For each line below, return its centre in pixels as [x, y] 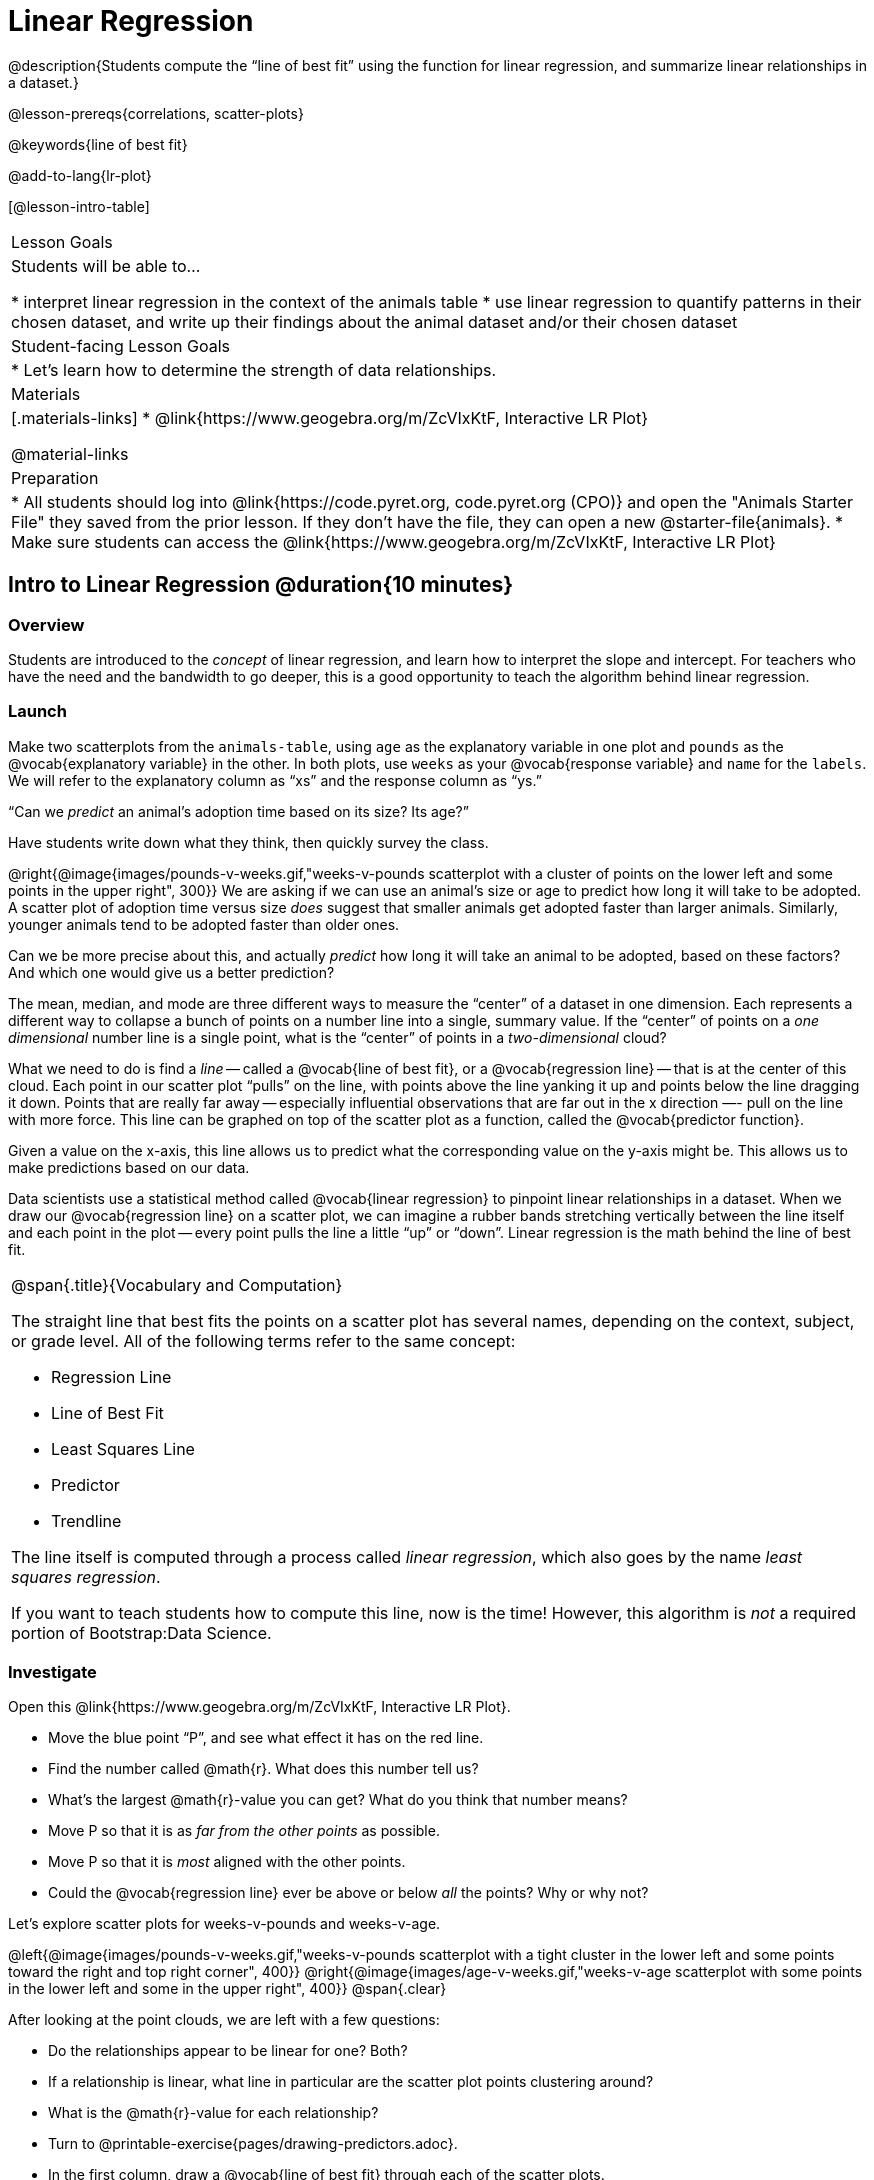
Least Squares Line [123, 1448]
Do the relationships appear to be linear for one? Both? [228, 2051]
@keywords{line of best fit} [98, 144]
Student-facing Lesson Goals [121, 345]
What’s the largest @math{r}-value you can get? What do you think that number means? [338, 1800]
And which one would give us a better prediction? [171, 972]
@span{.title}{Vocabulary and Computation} [177, 1284]
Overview [46, 624]
